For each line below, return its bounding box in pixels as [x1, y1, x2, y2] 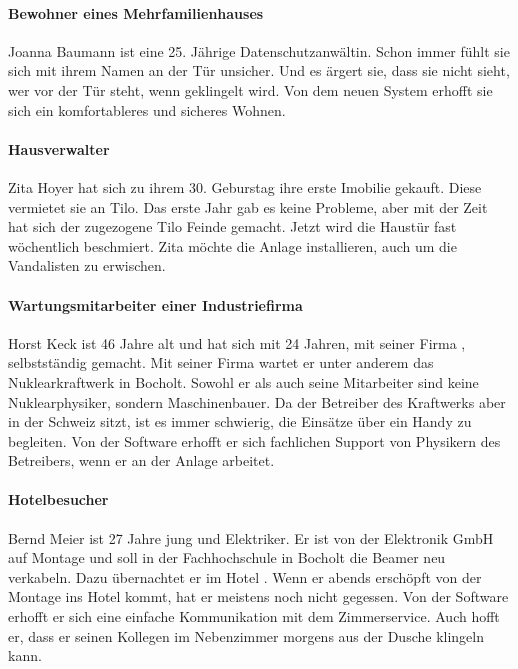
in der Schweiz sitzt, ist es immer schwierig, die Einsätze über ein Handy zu [8, 411, 472, 432]
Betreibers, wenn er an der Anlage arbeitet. [8, 450, 275, 471]
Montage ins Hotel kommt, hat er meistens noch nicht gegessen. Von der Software [8, 586, 509, 607]
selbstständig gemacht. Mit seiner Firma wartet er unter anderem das [8, 352, 434, 373]
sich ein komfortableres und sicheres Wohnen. [8, 99, 286, 120]
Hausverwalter [8, 138, 110, 159]
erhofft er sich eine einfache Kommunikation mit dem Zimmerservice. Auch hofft [8, 606, 500, 627]
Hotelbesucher [8, 489, 109, 510]
